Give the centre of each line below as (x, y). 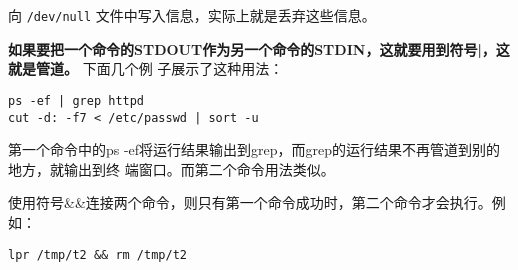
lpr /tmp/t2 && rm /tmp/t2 (97, 254)
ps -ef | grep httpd (76, 100)
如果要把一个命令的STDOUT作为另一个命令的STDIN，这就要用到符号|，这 (259, 48)
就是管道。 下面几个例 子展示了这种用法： (146, 68)
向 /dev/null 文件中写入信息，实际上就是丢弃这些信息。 (192, 15)
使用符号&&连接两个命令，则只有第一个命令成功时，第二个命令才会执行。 (250, 202)
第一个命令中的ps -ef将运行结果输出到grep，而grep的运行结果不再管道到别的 (254, 149)
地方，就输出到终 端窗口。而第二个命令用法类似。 (171, 168)
